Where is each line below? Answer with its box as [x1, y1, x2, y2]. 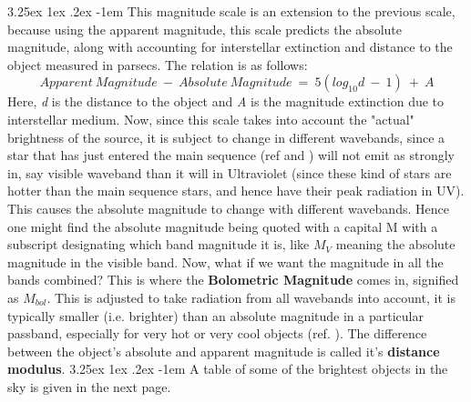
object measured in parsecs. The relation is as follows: [7, 55, 308, 74]
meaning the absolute [335, 235, 456, 254]
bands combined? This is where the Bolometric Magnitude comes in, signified [7, 270, 459, 289]
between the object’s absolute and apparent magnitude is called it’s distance [7, 341, 440, 360]
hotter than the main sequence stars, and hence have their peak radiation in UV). [7, 181, 465, 200]
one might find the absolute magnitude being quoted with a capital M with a [7, 216, 438, 236]
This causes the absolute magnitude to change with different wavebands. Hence [7, 198, 449, 217]
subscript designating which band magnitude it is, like [7, 235, 310, 254]
